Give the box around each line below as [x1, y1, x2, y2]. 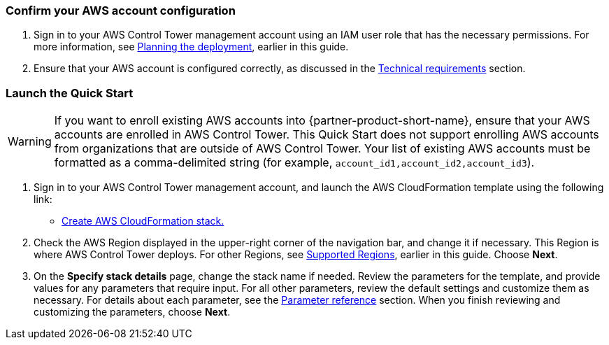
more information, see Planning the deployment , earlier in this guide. [34, 41, 349, 53]
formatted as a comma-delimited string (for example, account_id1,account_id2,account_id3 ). [54, 155, 535, 170]
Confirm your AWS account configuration [6, 3, 236, 17]
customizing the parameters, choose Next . [34, 306, 231, 318]
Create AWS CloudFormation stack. [62, 215, 224, 227]
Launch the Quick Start [6, 85, 134, 100]
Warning [8, 134, 52, 149]
